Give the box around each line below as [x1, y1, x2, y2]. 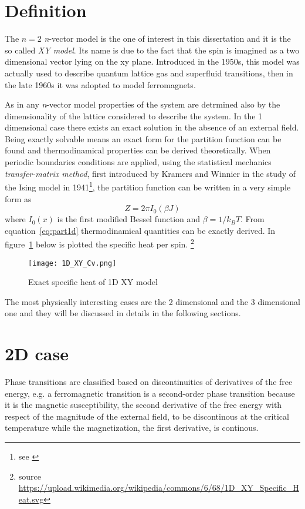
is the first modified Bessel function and [57, 213, 201, 225]
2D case [5, 341, 69, 366]
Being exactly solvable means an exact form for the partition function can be [5, 132, 282, 145]
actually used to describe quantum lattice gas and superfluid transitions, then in [5, 66, 293, 79]
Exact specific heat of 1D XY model [28, 276, 158, 288]
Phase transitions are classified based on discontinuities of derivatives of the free [5, 376, 293, 388]
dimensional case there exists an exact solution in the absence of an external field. [5, 121, 299, 133]
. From [240, 213, 265, 225]
